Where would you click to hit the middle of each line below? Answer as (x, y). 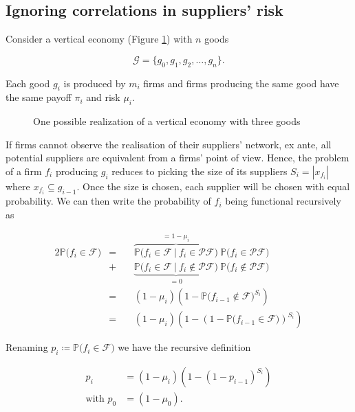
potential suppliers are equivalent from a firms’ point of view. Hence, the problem (177, 158)
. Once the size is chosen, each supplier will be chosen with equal (213, 186)
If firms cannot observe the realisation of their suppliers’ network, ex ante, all (169, 144)
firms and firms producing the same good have (241, 83)
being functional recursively (283, 201)
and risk (103, 97)
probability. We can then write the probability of (108, 201)
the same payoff (39, 97)
